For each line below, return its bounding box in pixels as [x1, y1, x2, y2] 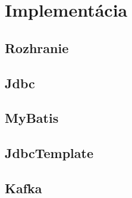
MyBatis [5, 109, 59, 127]
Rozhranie [5, 38, 69, 57]
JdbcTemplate [5, 144, 93, 162]
